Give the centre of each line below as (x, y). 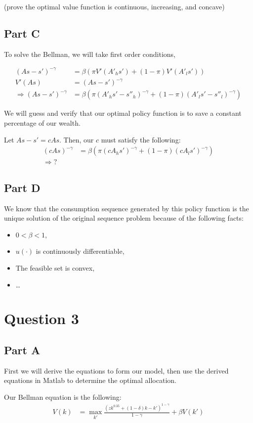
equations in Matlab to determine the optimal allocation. (90, 380)
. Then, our (77, 139)
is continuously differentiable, (80, 251)
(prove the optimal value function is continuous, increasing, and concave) (114, 6)
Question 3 (42, 318)
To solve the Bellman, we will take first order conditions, (90, 54)
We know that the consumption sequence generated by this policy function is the (126, 208)
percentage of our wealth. (42, 123)
